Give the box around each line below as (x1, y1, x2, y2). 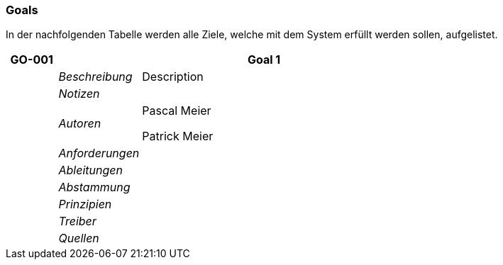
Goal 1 (247, 52, 281, 67)
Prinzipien (58, 197, 112, 212)
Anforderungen (58, 146, 140, 161)
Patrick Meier (142, 129, 214, 144)
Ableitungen (58, 163, 123, 178)
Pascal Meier (142, 103, 211, 118)
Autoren (58, 116, 101, 131)
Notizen (58, 86, 100, 101)
